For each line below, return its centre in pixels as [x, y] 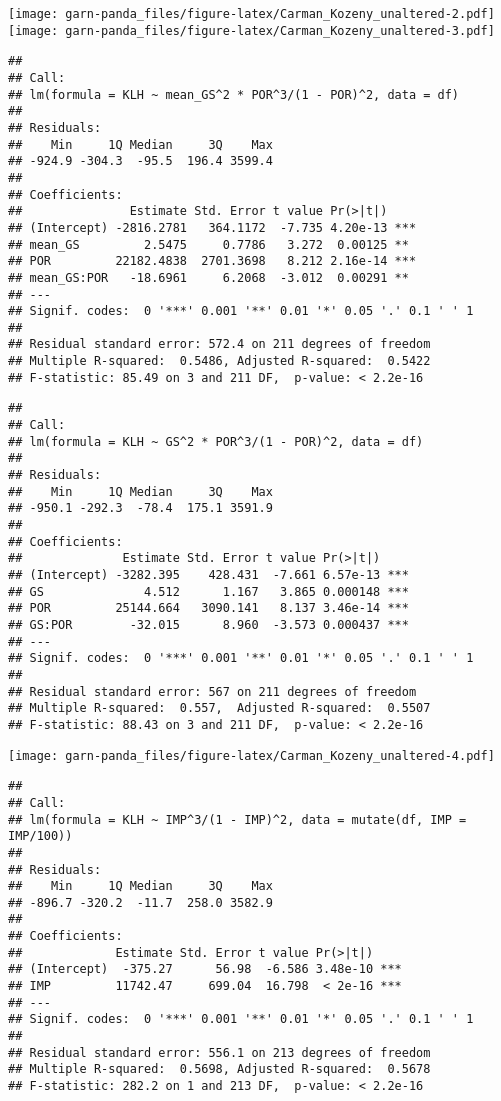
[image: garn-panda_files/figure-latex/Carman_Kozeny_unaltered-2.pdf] [251, 14]
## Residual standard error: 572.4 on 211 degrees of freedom [219, 344]
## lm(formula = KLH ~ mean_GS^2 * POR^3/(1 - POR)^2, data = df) [234, 94]
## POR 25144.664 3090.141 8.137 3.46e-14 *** [208, 608]
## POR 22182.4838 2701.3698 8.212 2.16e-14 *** [212, 261]
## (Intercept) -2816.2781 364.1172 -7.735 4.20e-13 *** [212, 227]
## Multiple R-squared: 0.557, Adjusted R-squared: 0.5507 [219, 708]
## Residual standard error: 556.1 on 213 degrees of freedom [219, 1052]
